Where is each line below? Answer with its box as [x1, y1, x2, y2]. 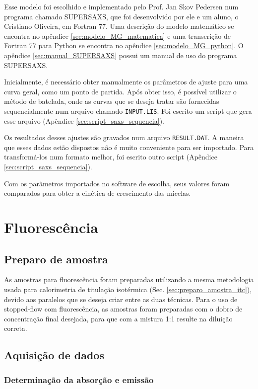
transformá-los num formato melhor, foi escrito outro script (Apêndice [4, 152, 217, 162]
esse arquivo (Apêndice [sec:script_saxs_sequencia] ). [4, 115, 164, 126]
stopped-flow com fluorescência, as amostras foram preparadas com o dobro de [4, 304, 243, 314]
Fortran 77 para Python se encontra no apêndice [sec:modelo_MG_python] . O [4, 40, 244, 51]
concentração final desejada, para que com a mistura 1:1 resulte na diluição [4, 313, 233, 323]
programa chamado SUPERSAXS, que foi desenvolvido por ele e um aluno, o [4, 11, 239, 21]
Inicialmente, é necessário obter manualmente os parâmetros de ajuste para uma [4, 77, 248, 87]
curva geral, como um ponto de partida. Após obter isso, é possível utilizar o [4, 86, 237, 96]
